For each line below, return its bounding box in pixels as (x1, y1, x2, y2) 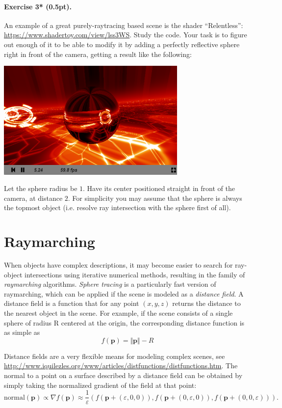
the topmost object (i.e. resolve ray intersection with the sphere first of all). (4, 202, 231, 213)
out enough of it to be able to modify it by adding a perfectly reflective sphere (4, 39, 240, 49)
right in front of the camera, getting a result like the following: (4, 49, 192, 59)
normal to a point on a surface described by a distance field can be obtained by (4, 370, 243, 380)
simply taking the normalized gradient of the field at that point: (4, 380, 197, 390)
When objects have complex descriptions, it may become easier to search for (4, 260, 233, 270)
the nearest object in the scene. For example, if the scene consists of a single (4, 308, 233, 318)
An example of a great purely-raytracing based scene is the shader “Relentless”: (4, 20, 243, 30)
